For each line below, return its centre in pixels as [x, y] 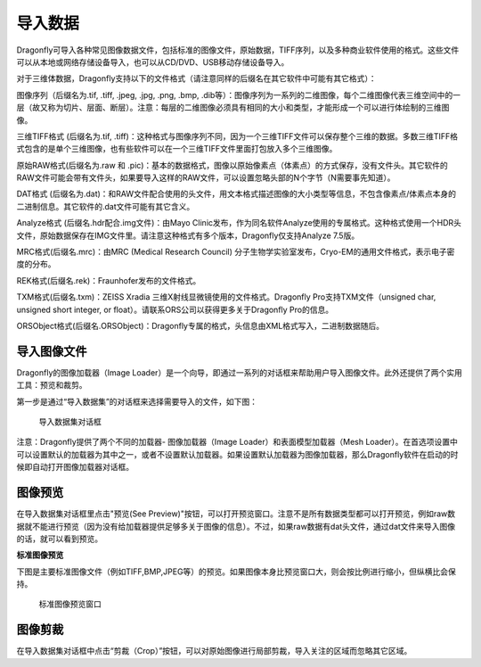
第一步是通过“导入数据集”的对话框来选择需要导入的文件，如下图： [137, 401]
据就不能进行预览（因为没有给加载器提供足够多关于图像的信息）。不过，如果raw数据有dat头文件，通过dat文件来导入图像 [236, 526]
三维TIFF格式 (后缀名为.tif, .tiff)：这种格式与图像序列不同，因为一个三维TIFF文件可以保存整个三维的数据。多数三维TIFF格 [237, 136]
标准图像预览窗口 [70, 604]
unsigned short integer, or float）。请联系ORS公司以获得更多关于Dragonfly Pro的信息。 [175, 309]
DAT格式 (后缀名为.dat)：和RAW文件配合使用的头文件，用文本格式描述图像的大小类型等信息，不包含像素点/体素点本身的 [236, 194]
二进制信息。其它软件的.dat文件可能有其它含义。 [106, 206]
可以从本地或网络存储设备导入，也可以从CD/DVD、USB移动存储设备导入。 [153, 62]
